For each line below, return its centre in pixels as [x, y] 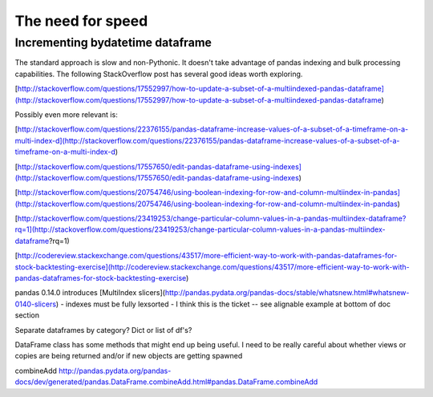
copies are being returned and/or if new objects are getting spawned [129, 356]
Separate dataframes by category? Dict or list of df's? [103, 330]
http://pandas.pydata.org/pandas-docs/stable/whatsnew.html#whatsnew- [287, 293]
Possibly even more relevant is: [66, 114]
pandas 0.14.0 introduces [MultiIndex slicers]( [90, 293]
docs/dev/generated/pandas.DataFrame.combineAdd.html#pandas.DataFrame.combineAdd [166, 382]
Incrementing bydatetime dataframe [113, 43]
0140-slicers [35, 304]
